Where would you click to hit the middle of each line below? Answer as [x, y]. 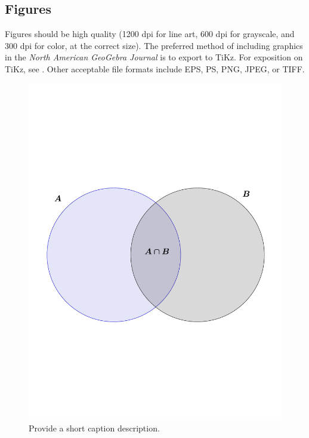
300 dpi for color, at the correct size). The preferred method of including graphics [154, 45]
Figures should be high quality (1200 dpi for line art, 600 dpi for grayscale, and [150, 34]
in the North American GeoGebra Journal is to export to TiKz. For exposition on [154, 57]
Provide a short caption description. [94, 428]
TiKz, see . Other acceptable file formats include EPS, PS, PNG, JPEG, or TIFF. [155, 68]
